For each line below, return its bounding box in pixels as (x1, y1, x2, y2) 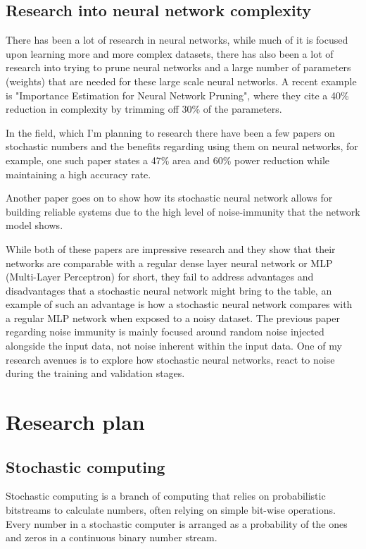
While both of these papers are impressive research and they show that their (6, 241, 336, 256)
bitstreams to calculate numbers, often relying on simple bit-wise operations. (6, 502, 336, 517)
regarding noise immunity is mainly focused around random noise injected (6, 324, 324, 339)
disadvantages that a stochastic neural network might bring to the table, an (6, 283, 332, 297)
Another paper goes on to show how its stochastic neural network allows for (6, 190, 333, 205)
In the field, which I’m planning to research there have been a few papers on (6, 125, 335, 140)
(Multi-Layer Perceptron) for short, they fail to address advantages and (6, 269, 314, 284)
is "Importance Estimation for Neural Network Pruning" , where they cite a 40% (6, 87, 349, 102)
